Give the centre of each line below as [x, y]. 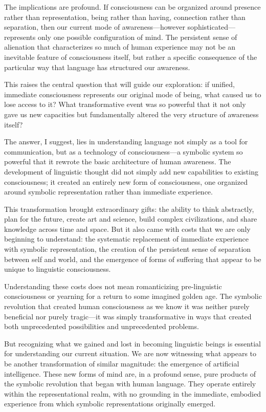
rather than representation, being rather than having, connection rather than [125, 17]
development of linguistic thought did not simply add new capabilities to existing [131, 171]
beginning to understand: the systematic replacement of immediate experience [126, 239]
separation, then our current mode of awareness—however [95, 27]
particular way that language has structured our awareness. [97, 67]
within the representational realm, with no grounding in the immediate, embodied [132, 393]
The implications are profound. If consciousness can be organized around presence [132, 7]
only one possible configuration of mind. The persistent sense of [137, 37]
